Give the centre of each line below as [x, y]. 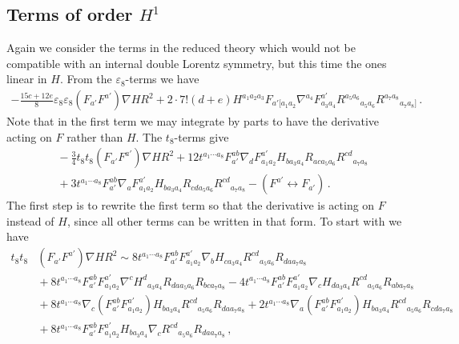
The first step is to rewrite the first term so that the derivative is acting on [191, 205]
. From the [86, 79]
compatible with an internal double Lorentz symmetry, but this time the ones [197, 63]
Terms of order [70, 14]
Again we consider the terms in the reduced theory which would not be [181, 48]
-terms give [201, 136]
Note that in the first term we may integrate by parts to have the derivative [193, 121]
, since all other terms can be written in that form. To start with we [234, 220]
